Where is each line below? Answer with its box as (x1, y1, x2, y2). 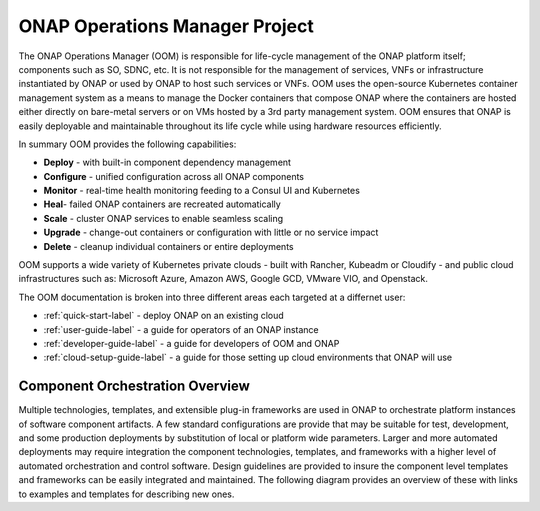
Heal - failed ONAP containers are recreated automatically (43, 198, 282, 210)
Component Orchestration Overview (18, 378, 250, 395)
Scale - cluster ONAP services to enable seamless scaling (43, 212, 284, 224)
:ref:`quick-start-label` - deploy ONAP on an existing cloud (43, 310, 284, 322)
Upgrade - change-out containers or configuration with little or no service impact (43, 226, 379, 239)
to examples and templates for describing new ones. (18, 488, 235, 500)
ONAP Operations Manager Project (18, 15, 314, 37)
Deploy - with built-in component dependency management (43, 156, 292, 169)
